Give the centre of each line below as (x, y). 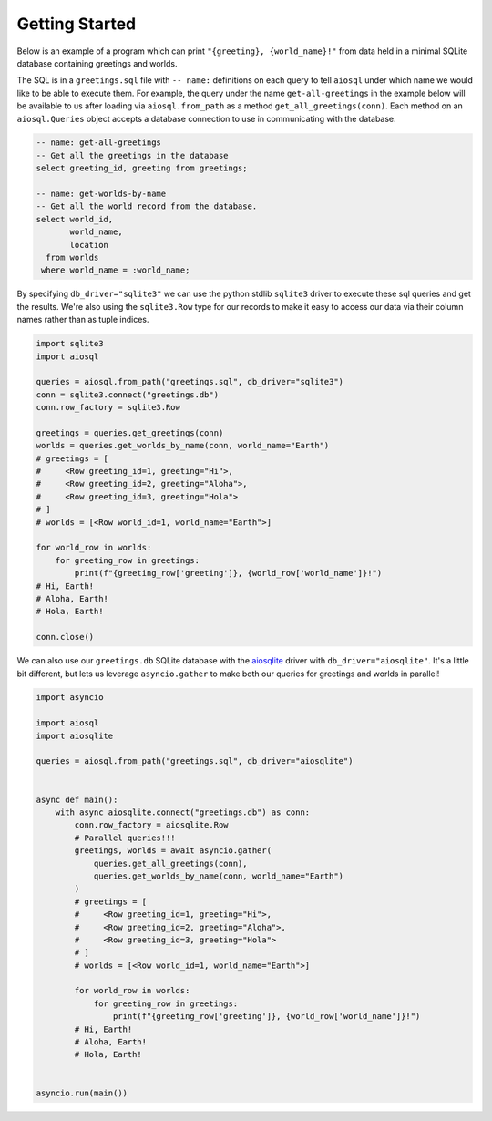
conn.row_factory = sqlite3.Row (108, 407)
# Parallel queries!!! (125, 838)
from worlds (72, 257)
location (89, 245)
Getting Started (77, 24)
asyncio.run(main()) (82, 1093)
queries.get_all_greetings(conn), (170, 863)
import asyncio (70, 698)
